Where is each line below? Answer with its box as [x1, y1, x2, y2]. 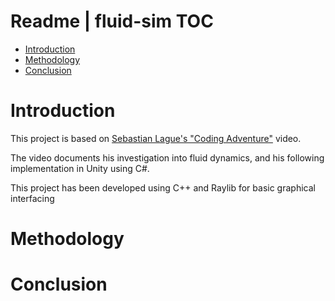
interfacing [10, 192, 55, 204]
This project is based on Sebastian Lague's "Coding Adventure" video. [10, 132, 302, 144]
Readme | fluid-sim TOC [10, 10, 214, 33]
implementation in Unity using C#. [10, 162, 150, 174]
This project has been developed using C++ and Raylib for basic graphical [10, 181, 316, 194]
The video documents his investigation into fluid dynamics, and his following [10, 151, 325, 164]
